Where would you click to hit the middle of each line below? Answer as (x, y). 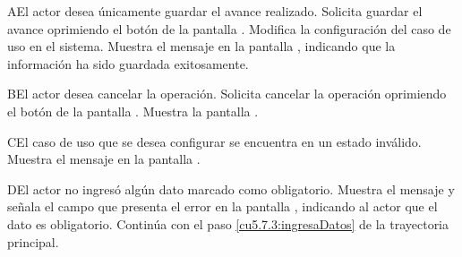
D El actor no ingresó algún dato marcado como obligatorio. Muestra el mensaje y (231, 188)
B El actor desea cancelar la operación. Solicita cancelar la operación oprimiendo (227, 94)
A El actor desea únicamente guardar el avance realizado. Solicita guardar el (215, 11)
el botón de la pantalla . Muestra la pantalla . (133, 111)
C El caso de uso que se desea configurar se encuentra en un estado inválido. (214, 141)
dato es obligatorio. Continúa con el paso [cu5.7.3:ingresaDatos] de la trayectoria (228, 223)
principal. (33, 241)
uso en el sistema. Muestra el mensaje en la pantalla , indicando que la (201, 46)
